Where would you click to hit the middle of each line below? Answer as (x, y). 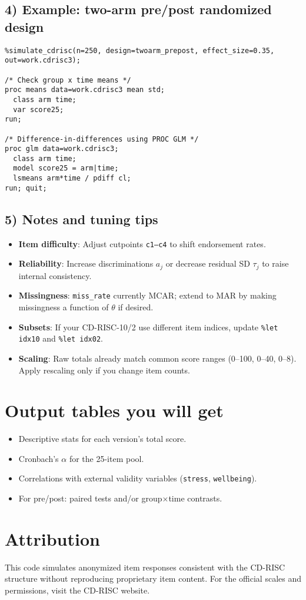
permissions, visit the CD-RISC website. (77, 590)
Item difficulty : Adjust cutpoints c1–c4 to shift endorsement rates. (142, 243)
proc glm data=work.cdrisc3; (62, 149)
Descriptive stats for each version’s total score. (102, 439)
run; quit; (26, 188)
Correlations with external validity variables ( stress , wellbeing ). (138, 478)
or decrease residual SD (208, 263)
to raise (275, 263)
